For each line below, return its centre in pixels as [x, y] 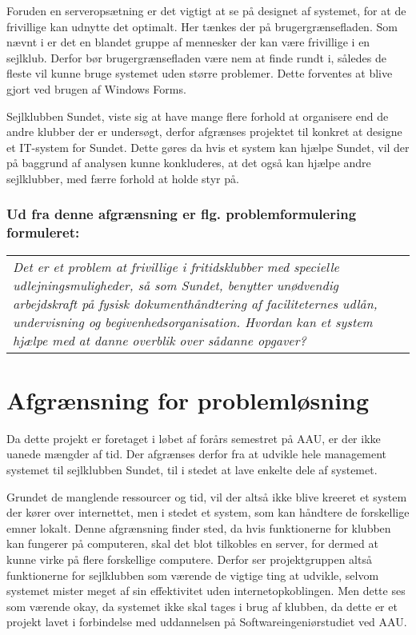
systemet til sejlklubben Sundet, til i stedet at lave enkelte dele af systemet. [192, 469]
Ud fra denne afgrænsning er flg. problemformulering [182, 214]
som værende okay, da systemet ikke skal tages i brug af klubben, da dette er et [202, 606]
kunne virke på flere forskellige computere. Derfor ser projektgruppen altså [189, 559]
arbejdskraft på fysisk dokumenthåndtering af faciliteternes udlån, [195, 303]
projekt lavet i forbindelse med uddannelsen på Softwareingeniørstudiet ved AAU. [207, 622]
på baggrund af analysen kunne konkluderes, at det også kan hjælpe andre [189, 163]
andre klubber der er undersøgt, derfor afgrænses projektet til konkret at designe [204, 132]
